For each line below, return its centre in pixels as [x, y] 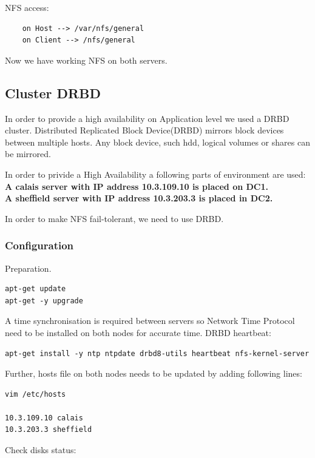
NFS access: [27, 7]
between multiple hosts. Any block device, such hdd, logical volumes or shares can [157, 142]
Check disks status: [41, 450]
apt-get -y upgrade [44, 301]
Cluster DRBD [53, 93]
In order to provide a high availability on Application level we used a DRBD [147, 118]
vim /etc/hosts [36, 394]
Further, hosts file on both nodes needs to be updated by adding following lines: [154, 373]
